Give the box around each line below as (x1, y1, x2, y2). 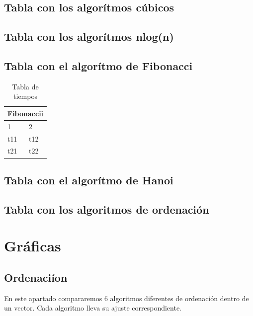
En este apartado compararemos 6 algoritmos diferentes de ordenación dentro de (4, 293, 249, 303)
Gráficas (4, 236, 61, 256)
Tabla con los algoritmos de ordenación (4, 201, 209, 217)
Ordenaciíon (4, 269, 68, 285)
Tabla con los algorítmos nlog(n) (4, 29, 174, 44)
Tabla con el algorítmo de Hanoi (4, 172, 173, 187)
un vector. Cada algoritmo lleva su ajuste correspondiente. (4, 303, 181, 313)
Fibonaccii (7, 108, 44, 118)
